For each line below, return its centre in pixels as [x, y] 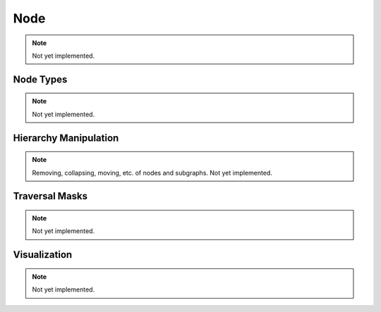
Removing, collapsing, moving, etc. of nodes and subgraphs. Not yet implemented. [152, 173]
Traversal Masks [50, 196]
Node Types [40, 79]
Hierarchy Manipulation [66, 138]
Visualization [43, 255]
